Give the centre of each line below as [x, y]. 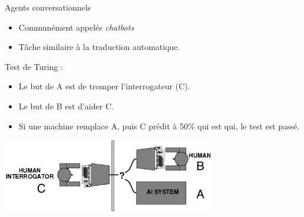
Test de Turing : [34, 66]
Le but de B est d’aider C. [66, 106]
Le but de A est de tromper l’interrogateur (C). [104, 86]
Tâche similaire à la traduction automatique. [99, 47]
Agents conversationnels [48, 7]
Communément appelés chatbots [76, 27]
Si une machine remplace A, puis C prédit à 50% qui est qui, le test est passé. [159, 126]
